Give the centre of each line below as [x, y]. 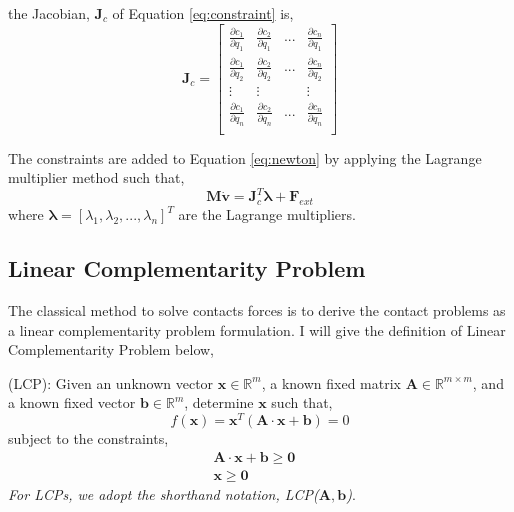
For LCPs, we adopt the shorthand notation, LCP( [163, 493]
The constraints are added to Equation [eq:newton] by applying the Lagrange [245, 157]
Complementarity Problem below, [111, 349]
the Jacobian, [49, 13]
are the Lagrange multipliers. [267, 214]
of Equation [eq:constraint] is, [203, 13]
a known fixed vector [72, 402]
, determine [219, 402]
